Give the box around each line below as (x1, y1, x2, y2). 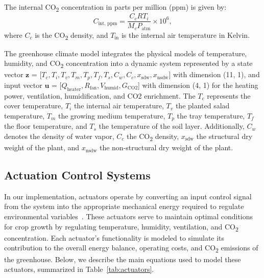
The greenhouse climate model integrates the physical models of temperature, (4, 48, 247, 58)
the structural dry (196, 130, 253, 141)
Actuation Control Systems (4, 167, 151, 183)
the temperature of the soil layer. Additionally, (99, 121, 245, 131)
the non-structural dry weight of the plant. (99, 142, 233, 153)
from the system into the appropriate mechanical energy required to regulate (4, 201, 244, 212)
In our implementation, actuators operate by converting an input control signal (4, 191, 252, 201)
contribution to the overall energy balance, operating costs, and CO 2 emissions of (4, 242, 258, 254)
